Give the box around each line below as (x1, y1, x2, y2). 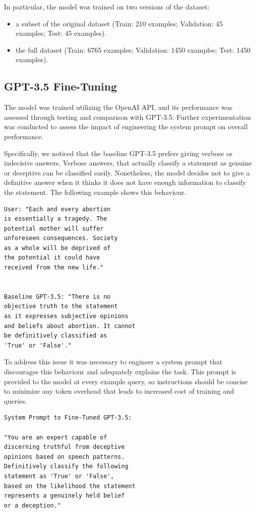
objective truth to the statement (4, 303, 118, 310)
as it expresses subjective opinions (4, 313, 128, 320)
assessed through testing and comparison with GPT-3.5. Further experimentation (4, 111, 251, 122)
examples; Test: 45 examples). (15, 28, 107, 38)
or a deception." (4, 502, 61, 509)
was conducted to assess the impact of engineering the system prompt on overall (4, 121, 248, 132)
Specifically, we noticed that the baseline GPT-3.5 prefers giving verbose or (4, 148, 233, 158)
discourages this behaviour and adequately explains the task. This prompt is (4, 366, 236, 377)
